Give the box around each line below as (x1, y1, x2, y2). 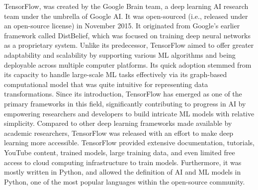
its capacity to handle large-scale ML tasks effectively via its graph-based (4, 69, 227, 80)
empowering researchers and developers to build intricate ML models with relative (4, 108, 255, 118)
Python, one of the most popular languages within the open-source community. (4, 176, 245, 187)
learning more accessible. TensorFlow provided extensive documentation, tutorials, (4, 137, 255, 148)
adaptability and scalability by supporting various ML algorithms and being (4, 49, 236, 60)
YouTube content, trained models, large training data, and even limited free (4, 147, 235, 157)
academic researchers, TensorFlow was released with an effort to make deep (4, 127, 234, 138)
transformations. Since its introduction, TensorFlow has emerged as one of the (4, 89, 242, 99)
